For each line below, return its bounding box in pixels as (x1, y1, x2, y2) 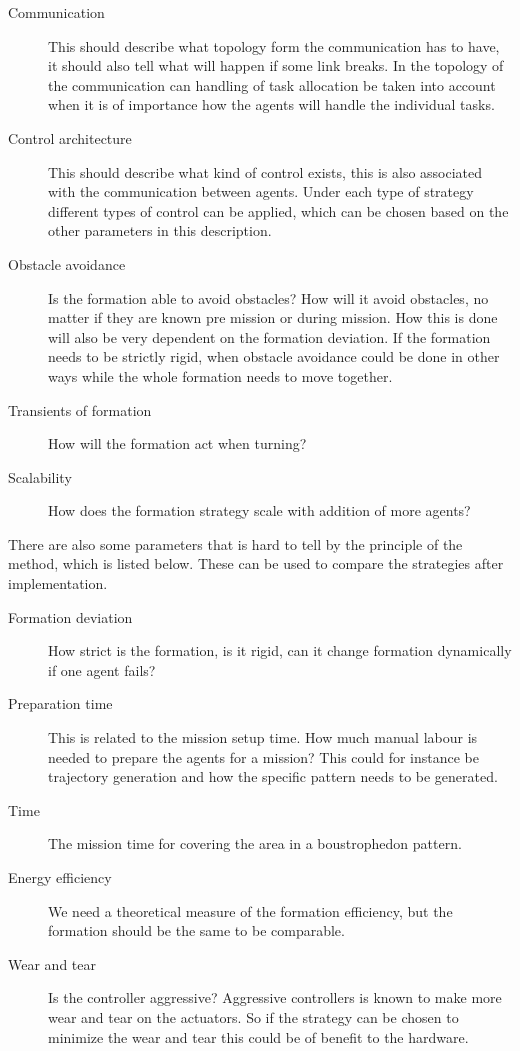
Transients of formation (8, 399, 152, 420)
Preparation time (8, 693, 113, 714)
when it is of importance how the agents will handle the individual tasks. (48, 94, 495, 115)
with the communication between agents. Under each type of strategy (48, 181, 474, 202)
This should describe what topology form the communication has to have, (48, 35, 500, 56)
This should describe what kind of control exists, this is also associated (48, 161, 483, 182)
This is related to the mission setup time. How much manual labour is (48, 727, 478, 748)
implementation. (8, 573, 108, 594)
